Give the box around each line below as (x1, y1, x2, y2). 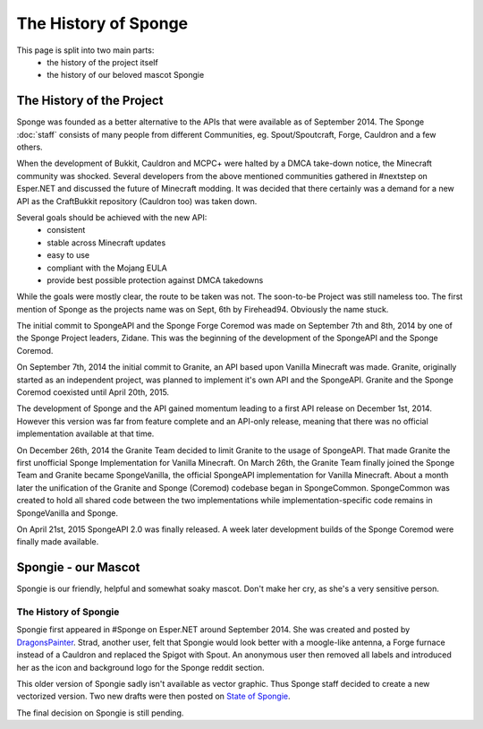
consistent (47, 225, 86, 236)
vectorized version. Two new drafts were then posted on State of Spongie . (16, 690, 291, 702)
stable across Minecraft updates (47, 237, 166, 248)
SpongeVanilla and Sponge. (16, 507, 118, 519)
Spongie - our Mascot (16, 560, 140, 575)
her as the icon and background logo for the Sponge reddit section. (16, 662, 265, 673)
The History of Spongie (16, 605, 120, 618)
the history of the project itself (47, 56, 158, 67)
